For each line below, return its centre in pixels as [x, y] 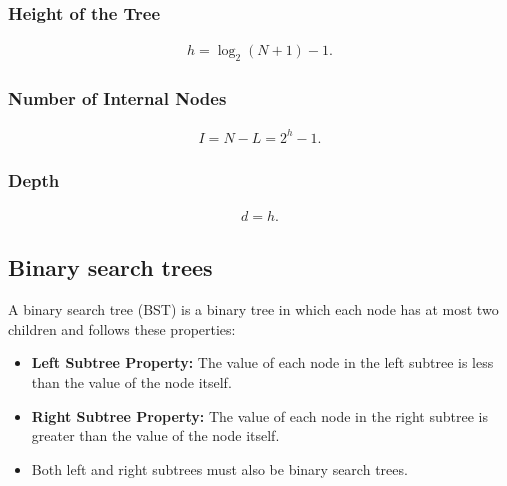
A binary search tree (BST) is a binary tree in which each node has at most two [253, 309]
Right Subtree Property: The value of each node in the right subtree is [259, 415]
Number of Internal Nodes [117, 97]
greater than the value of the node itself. [155, 435]
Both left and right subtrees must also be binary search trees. [219, 468]
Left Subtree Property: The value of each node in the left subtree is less [262, 362]
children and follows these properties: [122, 328]
